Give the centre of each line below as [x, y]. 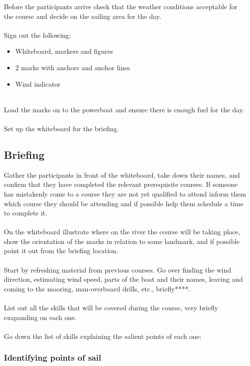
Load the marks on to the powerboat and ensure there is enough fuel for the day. [124, 109]
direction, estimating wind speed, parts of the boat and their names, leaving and [124, 279]
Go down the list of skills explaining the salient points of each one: [103, 336]
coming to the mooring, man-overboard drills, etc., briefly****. [97, 288]
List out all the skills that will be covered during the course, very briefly [111, 308]
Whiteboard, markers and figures [64, 51]
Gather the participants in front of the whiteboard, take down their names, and [122, 175]
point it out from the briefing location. [61, 251]
